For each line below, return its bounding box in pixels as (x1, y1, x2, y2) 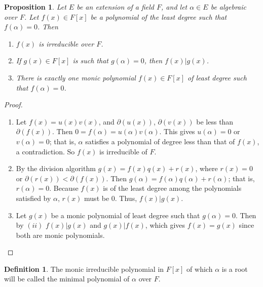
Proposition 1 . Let (4, 2, 66, 12)
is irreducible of (99, 146, 147, 156)
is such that (72, 55, 108, 66)
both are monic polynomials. (16, 229, 105, 240)
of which (186, 263, 213, 274)
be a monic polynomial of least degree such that (51, 210, 200, 220)
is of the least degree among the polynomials (103, 183, 242, 193)
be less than (196, 116, 234, 127)
